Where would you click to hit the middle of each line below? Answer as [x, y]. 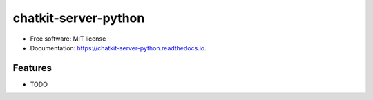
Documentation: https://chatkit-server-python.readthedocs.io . [118, 48]
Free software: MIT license [68, 39]
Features [32, 68]
